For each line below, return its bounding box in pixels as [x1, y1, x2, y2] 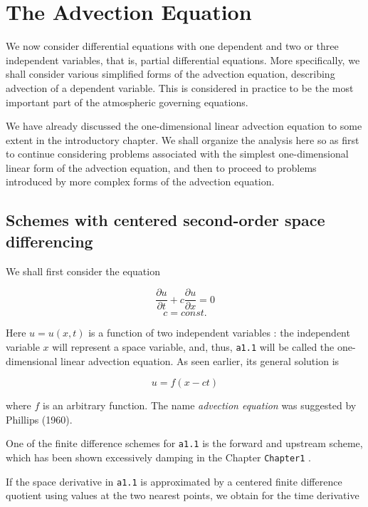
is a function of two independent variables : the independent [88, 325, 350, 340]
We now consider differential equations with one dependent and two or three [6, 39, 339, 53]
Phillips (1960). [6, 411, 73, 426]
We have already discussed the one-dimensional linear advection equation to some [6, 118, 362, 133]
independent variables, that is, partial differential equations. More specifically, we [6, 52, 360, 67]
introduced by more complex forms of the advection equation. [6, 174, 275, 189]
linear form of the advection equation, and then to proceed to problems [6, 160, 317, 175]
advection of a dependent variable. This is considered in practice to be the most [6, 80, 354, 95]
